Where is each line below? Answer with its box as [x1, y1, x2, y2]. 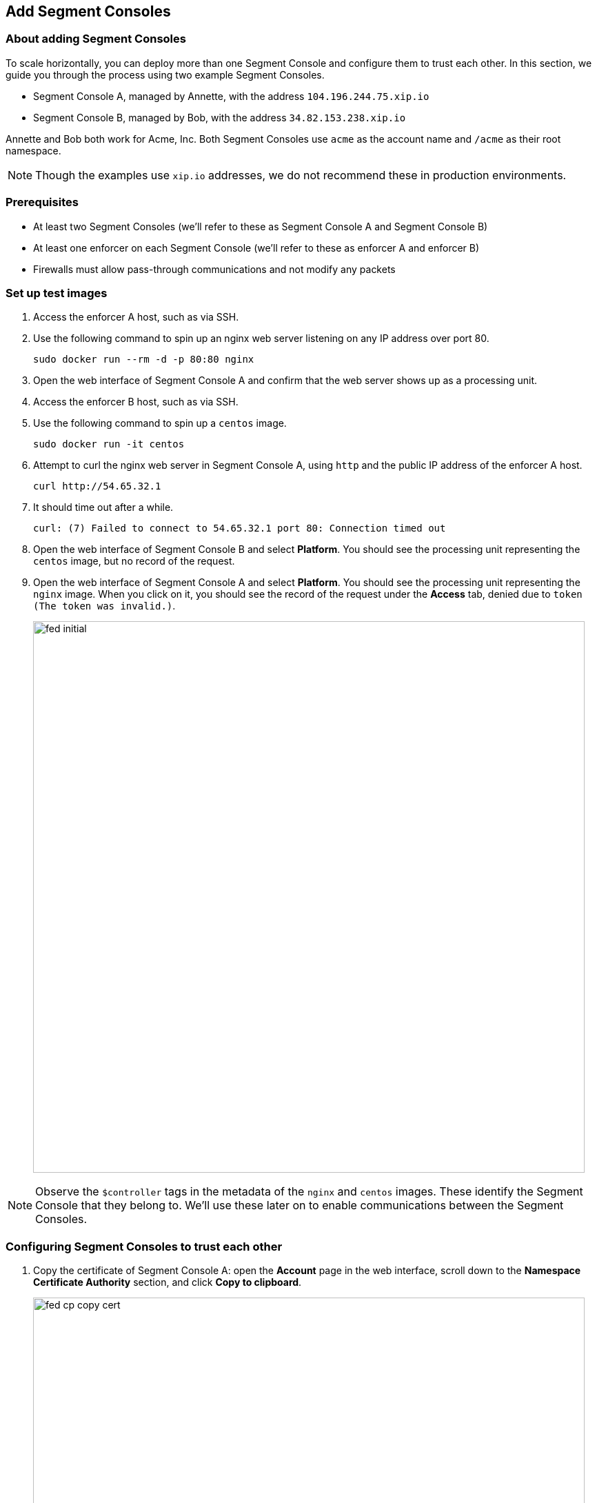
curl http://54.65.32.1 [33, 481, 161, 492]
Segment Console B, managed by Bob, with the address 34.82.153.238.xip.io [33, 111, 406, 123]
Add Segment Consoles [6, 3, 171, 20]
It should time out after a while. [33, 501, 174, 514]
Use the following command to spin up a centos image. [33, 417, 287, 430]
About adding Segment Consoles [6, 32, 186, 46]
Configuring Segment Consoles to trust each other [6, 1239, 283, 1253]
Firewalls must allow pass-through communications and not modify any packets [33, 263, 396, 275]
